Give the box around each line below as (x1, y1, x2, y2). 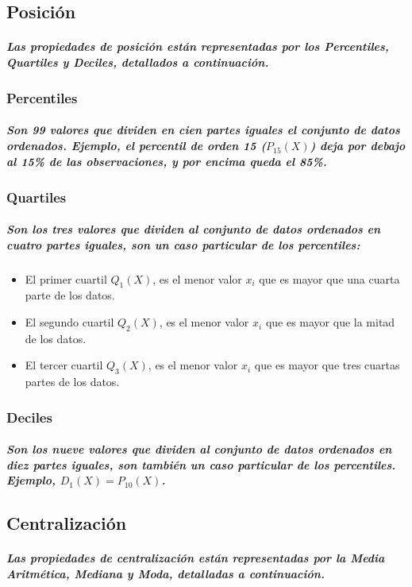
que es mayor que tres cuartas (254, 357, 400, 373)
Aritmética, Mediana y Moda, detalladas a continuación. (6, 566, 325, 582)
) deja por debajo (310, 137, 406, 154)
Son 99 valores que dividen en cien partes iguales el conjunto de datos (6, 122, 400, 138)
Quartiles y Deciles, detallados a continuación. (6, 53, 269, 70)
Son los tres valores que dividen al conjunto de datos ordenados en (6, 221, 381, 238)
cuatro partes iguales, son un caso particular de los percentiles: (6, 236, 360, 253)
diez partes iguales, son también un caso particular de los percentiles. (6, 456, 396, 473)
